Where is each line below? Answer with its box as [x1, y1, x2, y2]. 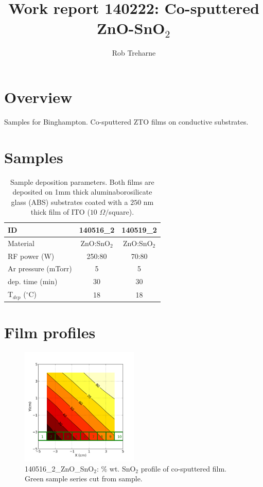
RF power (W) [8, 250, 55, 261]
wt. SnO [109, 463, 136, 474]
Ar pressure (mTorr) [8, 263, 72, 274]
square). [109, 206, 134, 217]
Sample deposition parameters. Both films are [10, 176, 154, 187]
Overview [4, 86, 73, 107]
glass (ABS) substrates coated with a [11, 196, 128, 207]
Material [8, 237, 34, 248]
